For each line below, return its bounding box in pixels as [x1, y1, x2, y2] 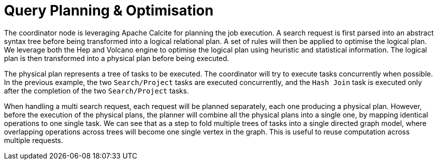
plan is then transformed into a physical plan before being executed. [4, 53, 229, 62]
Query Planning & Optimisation [4, 2, 214, 19]
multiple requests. [4, 135, 63, 144]
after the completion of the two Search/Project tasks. [4, 86, 189, 95]
